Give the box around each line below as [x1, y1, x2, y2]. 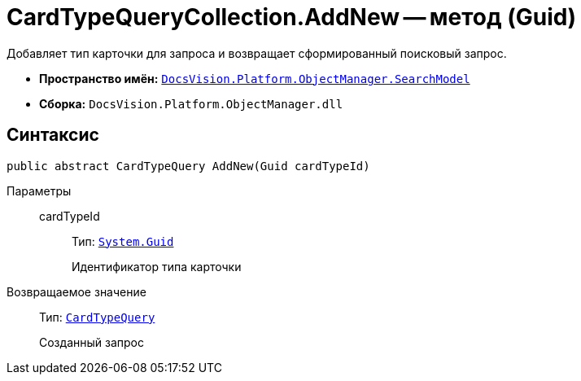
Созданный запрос [39, 335, 144, 349]
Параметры [7, 183, 72, 198]
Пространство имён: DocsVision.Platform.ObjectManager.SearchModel [39, 71, 470, 85]
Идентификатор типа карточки [72, 259, 242, 274]
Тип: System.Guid [72, 234, 174, 248]
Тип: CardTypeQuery [39, 309, 155, 324]
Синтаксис [7, 125, 99, 146]
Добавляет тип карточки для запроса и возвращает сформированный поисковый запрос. [7, 46, 507, 60]
